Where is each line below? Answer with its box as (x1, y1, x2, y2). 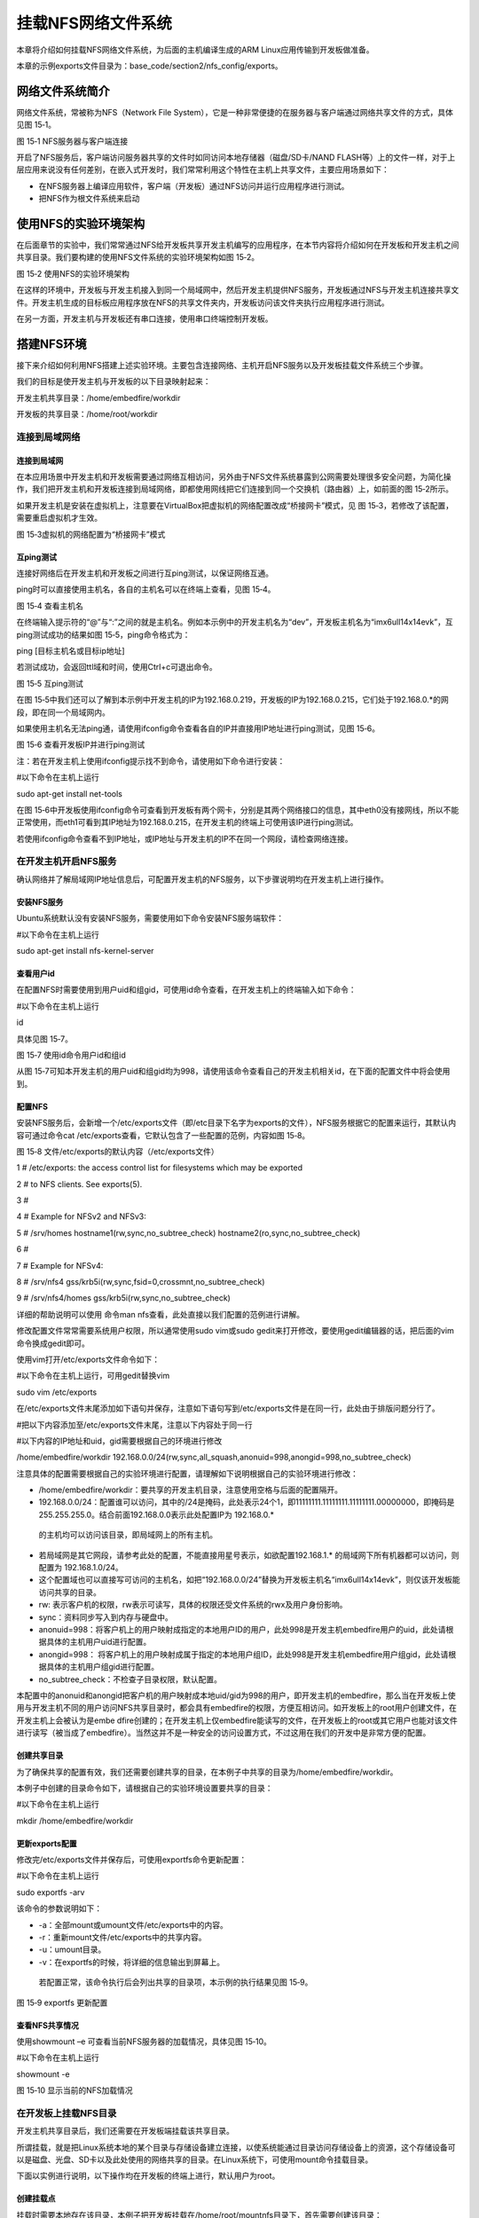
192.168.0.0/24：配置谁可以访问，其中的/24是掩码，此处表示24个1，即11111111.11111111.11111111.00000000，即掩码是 (38, 1497, 455, 1507)
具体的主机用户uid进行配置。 (45, 1637, 152, 1648)
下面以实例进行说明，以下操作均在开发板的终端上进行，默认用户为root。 (16, 2170, 280, 2182)
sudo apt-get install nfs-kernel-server (16, 945, 154, 956)
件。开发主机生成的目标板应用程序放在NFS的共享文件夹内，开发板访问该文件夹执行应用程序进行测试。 (16, 297, 389, 308)
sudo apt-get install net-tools (16, 788, 123, 798)
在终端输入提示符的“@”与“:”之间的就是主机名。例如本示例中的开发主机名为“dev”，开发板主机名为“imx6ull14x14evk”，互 (16, 617, 453, 627)
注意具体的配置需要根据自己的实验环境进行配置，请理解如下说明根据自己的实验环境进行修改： (16, 1468, 358, 1479)
